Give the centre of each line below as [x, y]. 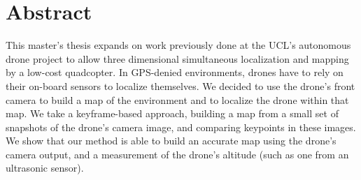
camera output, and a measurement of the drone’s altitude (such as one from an [177, 154]
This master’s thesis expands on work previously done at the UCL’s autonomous [178, 45]
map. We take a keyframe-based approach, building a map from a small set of [172, 113]
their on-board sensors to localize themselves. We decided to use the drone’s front [180, 85]
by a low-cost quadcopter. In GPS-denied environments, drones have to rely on [175, 72]
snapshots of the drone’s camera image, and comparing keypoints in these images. [181, 127]
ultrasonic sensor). [45, 168]
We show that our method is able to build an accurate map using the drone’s [171, 141]
